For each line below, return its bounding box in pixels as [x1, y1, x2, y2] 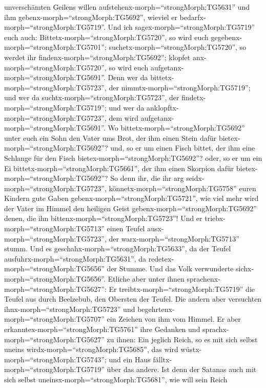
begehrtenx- [137, 303, 175, 314]
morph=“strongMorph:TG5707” [4, 313, 105, 324]
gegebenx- [211, 31, 242, 42]
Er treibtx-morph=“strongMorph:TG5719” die [109, 283, 255, 294]
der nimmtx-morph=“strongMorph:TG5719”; [109, 82, 251, 93]
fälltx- [153, 354, 172, 364]
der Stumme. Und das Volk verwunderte [107, 263, 234, 274]
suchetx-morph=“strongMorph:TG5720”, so [109, 42, 247, 52]
